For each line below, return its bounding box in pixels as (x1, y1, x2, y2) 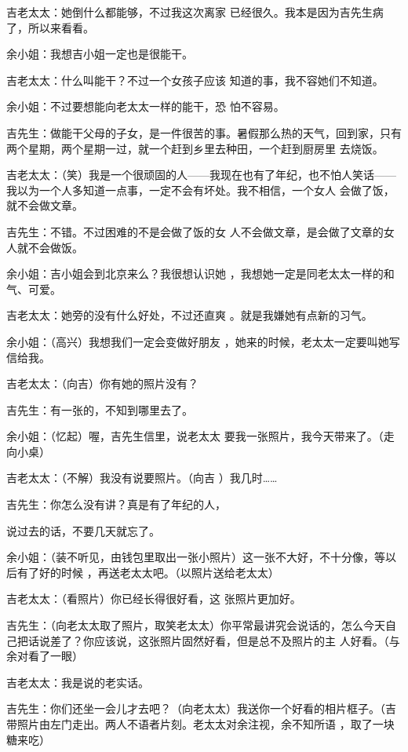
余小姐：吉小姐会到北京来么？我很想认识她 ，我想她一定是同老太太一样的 (6, 265, 384, 282)
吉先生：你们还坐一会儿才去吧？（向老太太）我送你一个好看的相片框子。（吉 (6, 700, 396, 717)
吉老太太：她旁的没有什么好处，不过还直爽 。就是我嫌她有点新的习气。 (6, 307, 373, 323)
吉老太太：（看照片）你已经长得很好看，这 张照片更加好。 (6, 590, 301, 607)
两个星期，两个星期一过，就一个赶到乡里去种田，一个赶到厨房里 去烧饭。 (6, 140, 384, 156)
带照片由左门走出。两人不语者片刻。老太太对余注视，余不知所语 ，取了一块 (6, 716, 395, 732)
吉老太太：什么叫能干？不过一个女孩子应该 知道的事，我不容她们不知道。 (6, 71, 384, 88)
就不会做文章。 (6, 197, 83, 214)
